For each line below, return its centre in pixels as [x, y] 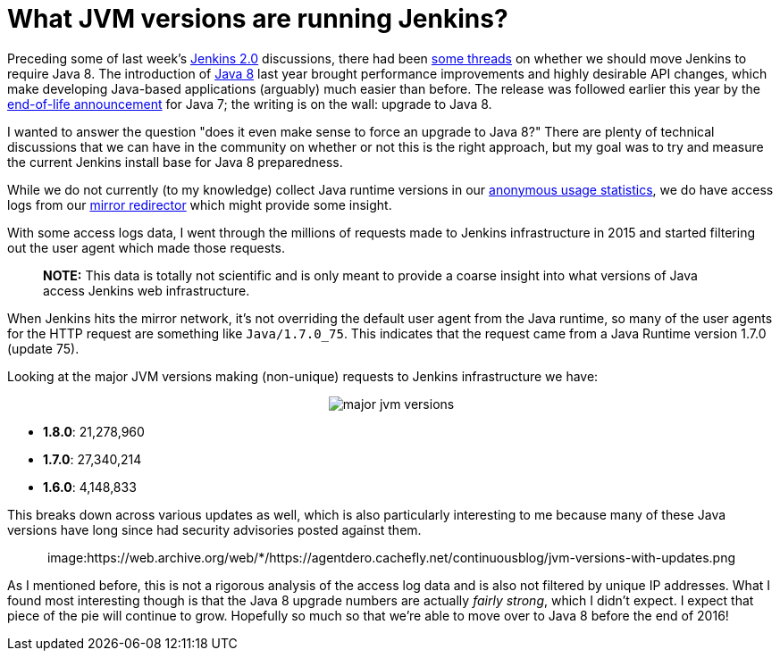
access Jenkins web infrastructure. [147, 290]
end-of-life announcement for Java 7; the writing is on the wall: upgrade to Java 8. [250, 104]
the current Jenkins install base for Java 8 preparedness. [175, 162]
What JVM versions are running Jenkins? [258, 19]
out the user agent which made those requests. [146, 247]
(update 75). [43, 348]
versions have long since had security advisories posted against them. [214, 529]
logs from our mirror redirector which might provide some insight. [200, 204]
